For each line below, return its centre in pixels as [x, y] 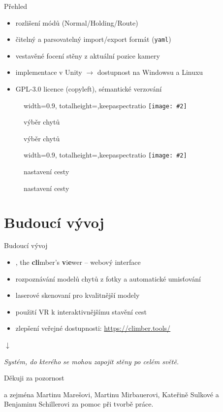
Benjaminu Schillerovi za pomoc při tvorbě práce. [79, 404]
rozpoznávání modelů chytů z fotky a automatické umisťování [108, 278]
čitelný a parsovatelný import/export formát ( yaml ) [93, 39]
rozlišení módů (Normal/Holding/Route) [77, 22]
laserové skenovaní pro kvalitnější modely [78, 295]
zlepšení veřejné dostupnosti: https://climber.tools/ [93, 328]
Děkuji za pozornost [34, 378]
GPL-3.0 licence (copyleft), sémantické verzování [89, 89]
